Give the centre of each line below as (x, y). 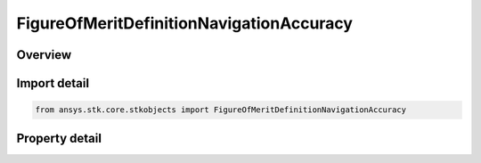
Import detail (53, 83)
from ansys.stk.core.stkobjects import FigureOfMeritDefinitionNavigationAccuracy (221, 110)
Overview (44, 55)
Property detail (59, 138)
